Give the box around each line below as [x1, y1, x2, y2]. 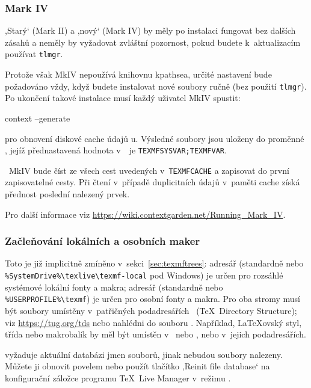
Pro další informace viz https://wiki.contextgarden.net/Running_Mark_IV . [5, 208, 286, 220]
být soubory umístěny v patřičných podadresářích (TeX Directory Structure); [5, 304, 297, 316]
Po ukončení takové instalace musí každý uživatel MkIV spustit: [5, 91, 241, 104]
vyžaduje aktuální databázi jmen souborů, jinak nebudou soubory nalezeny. [5, 348, 283, 360]
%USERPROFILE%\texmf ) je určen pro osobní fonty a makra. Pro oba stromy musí [5, 292, 300, 305]
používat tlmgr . [5, 48, 63, 60]
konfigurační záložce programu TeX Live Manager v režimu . [5, 371, 231, 384]
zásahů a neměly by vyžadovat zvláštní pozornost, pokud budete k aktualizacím [5, 35, 301, 48]
